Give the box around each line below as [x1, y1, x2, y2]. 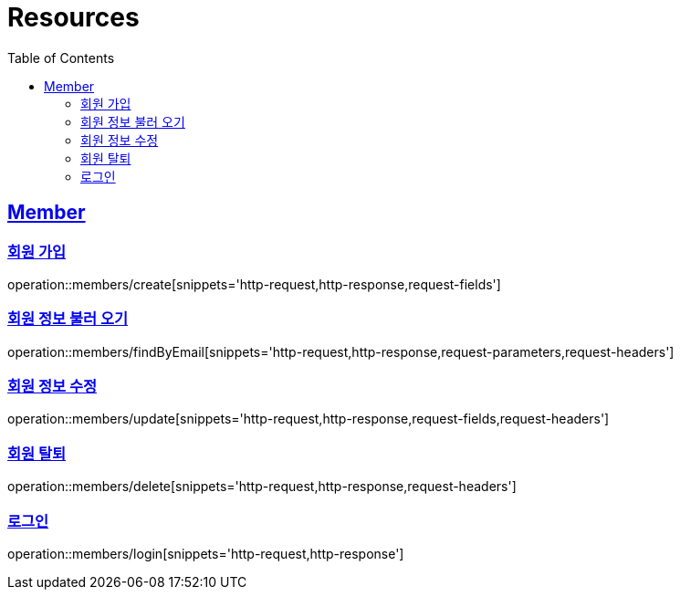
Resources [7, 2, 140, 33]
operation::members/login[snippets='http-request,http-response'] [7, 545, 404, 561]
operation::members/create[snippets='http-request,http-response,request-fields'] [7, 276, 501, 292]
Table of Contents [7, 49, 115, 66]
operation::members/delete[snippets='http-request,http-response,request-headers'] [7, 478, 517, 495]
